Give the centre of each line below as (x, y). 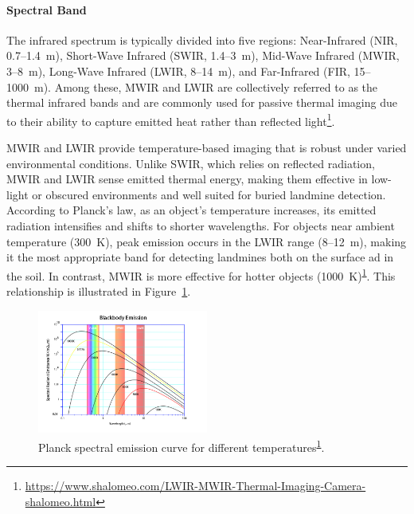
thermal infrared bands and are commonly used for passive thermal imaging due (202, 102)
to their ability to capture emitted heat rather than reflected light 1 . (171, 120)
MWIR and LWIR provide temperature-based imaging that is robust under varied (207, 148)
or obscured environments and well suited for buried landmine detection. (209, 194)
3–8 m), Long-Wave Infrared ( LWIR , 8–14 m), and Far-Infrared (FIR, (178, 71)
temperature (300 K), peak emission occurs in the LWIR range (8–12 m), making (207, 241)
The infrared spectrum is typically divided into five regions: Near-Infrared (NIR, (202, 39)
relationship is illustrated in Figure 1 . (99, 291)
